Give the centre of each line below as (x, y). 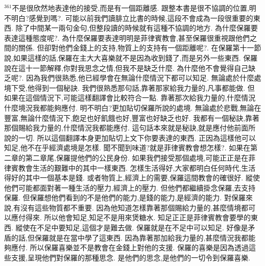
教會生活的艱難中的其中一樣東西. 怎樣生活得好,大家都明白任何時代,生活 (137, 167)
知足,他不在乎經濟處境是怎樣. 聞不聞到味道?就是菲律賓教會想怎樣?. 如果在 (127, 148)
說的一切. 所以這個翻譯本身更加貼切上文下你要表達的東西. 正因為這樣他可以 (130, 137)
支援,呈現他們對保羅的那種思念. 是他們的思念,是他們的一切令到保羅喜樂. (131, 257)
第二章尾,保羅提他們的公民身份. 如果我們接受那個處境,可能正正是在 (137, 157)
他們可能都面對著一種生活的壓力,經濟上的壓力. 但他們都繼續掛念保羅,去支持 (130, 187)
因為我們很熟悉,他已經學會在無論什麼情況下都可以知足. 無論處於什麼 (140, 78)
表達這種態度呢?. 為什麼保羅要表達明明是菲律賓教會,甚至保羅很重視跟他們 (127, 37)
